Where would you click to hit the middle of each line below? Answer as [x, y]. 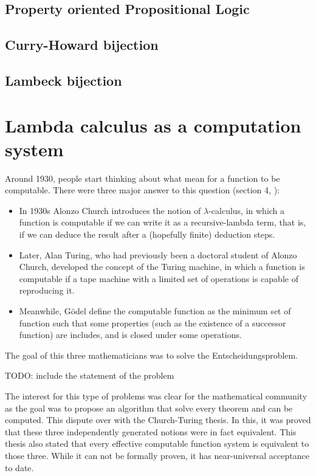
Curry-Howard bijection [82, 45]
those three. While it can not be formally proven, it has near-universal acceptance [157, 455]
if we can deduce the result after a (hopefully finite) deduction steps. [147, 234]
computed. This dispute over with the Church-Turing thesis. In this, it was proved [158, 420]
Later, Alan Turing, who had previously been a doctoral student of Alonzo [158, 254]
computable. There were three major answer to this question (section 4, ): [142, 190]
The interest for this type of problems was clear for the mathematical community [156, 395]
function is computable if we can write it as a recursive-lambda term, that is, [163, 222]
